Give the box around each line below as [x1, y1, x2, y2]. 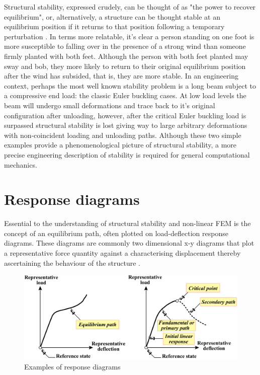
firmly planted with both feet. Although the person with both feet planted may [4, 50, 248, 61]
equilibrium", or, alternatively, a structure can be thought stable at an [4, 11, 220, 22]
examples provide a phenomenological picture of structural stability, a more [4, 139, 237, 150]
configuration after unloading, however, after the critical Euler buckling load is [4, 110, 246, 120]
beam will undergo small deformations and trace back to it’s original [4, 100, 215, 110]
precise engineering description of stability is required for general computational [4, 149, 250, 160]
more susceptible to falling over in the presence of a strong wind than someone [4, 41, 246, 51]
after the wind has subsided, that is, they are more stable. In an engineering [4, 70, 239, 81]
